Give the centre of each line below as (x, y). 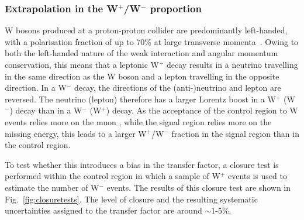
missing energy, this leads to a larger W (76, 133)
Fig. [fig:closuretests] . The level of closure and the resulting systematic (131, 199)
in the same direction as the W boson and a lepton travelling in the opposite (142, 76)
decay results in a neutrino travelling (232, 64)
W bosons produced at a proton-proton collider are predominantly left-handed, (146, 30)
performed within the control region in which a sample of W (113, 176)
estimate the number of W (52, 187)
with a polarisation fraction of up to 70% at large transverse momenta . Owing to (152, 41)
